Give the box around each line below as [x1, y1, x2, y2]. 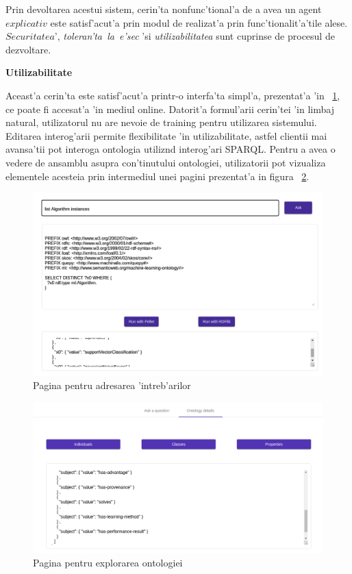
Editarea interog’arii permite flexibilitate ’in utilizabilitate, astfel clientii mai [5, 128, 327, 142]
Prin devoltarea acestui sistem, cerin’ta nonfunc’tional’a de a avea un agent [5, 2, 322, 16]
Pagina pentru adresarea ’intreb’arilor [33, 378, 191, 392]
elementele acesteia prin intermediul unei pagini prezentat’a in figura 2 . [5, 169, 310, 183]
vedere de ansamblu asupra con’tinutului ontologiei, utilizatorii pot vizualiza [5, 155, 326, 169]
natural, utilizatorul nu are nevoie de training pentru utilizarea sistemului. [5, 115, 317, 129]
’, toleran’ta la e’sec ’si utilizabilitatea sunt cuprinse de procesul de [54, 29, 335, 43]
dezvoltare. [5, 42, 51, 56]
